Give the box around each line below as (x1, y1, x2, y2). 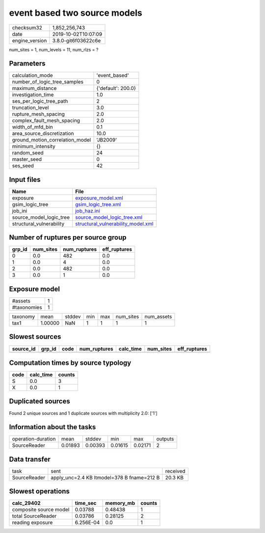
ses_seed (12, 162, 34, 169)
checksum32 (12, 24, 43, 31)
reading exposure (12, 519, 53, 526)
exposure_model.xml (75, 194, 124, 201)
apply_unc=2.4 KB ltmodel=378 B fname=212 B (51, 474, 160, 481)
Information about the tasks (9, 423, 96, 431)
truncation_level (12, 104, 49, 111)
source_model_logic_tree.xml (75, 214, 142, 221)
